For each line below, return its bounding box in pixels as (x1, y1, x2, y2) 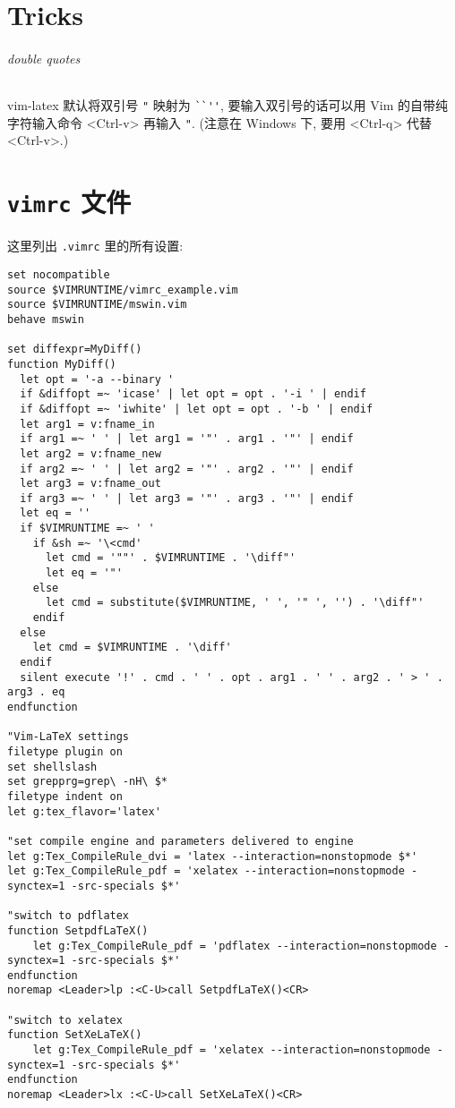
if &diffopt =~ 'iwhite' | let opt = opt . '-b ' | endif (20, 402, 373, 415)
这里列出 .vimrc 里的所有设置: (7, 236, 184, 255)
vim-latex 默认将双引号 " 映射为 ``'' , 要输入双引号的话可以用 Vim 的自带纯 (7, 96, 448, 115)
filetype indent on (7, 789, 123, 803)
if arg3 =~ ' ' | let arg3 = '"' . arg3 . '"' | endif (20, 491, 354, 505)
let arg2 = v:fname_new (20, 447, 161, 460)
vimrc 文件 (7, 183, 132, 220)
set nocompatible (7, 268, 110, 281)
